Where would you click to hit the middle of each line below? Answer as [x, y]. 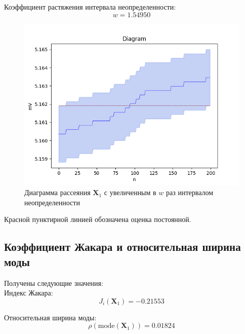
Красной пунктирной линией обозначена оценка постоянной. [98, 219]
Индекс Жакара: [29, 293]
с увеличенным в [130, 192]
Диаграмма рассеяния [57, 192]
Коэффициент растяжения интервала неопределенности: [90, 7]
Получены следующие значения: [54, 283]
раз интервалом [190, 192]
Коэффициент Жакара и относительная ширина [123, 247]
